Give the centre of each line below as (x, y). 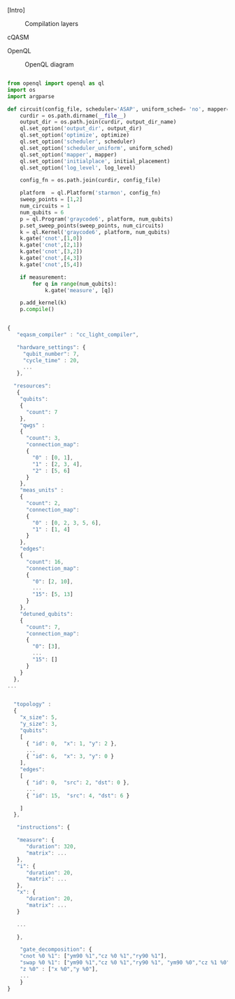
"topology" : (33, 704)
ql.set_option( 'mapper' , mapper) (69, 154)
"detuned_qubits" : (47, 614)
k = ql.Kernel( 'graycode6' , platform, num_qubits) (95, 232)
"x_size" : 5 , (39, 717)
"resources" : (33, 386)
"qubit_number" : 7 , (51, 354)
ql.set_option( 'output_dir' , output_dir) (81, 129)
